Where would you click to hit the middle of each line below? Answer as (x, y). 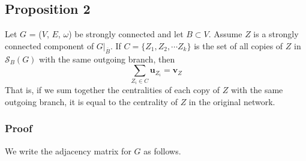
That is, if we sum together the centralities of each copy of (112, 90)
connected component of (49, 45)
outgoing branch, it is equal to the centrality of (91, 101)
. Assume (225, 34)
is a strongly (276, 34)
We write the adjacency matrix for (68, 150)
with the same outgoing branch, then (107, 59)
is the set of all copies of (238, 45)
